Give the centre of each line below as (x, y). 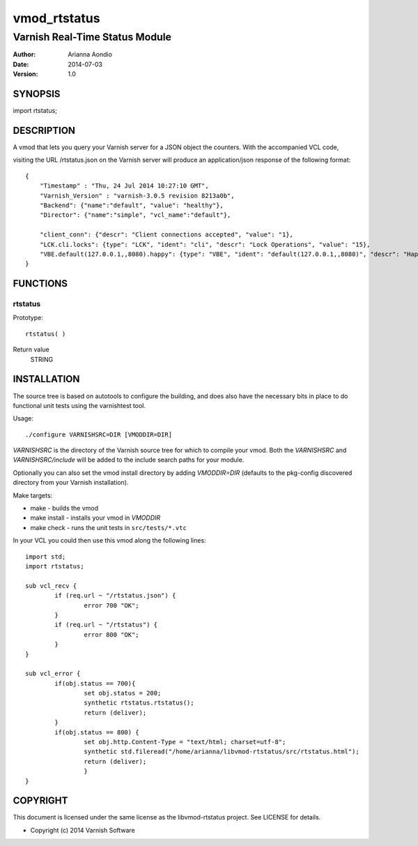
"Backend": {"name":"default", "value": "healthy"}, (132, 205)
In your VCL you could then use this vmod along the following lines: (109, 541)
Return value (31, 349)
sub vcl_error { (53, 674)
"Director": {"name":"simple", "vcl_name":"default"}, (135, 215)
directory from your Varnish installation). (71, 483)
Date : (21, 64)
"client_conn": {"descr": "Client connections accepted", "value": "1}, (167, 235)
